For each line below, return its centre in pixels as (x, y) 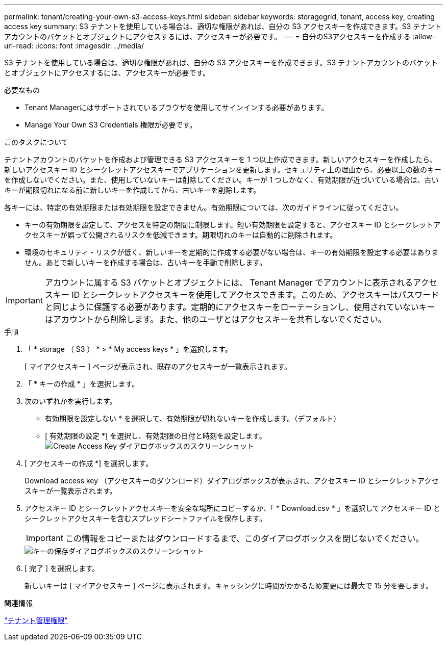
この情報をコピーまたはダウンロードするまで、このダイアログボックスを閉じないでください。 (244, 538)
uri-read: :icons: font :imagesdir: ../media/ (74, 46)
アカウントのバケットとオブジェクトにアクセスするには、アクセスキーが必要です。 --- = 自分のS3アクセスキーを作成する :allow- (220, 36)
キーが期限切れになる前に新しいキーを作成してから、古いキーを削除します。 (132, 190)
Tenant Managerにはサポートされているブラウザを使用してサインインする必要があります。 (177, 107)
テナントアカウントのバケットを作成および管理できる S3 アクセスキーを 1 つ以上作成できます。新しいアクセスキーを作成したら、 (220, 159)
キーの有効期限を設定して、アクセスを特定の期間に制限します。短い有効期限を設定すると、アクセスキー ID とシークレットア (233, 225)
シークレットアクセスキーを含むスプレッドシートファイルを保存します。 (145, 518)
